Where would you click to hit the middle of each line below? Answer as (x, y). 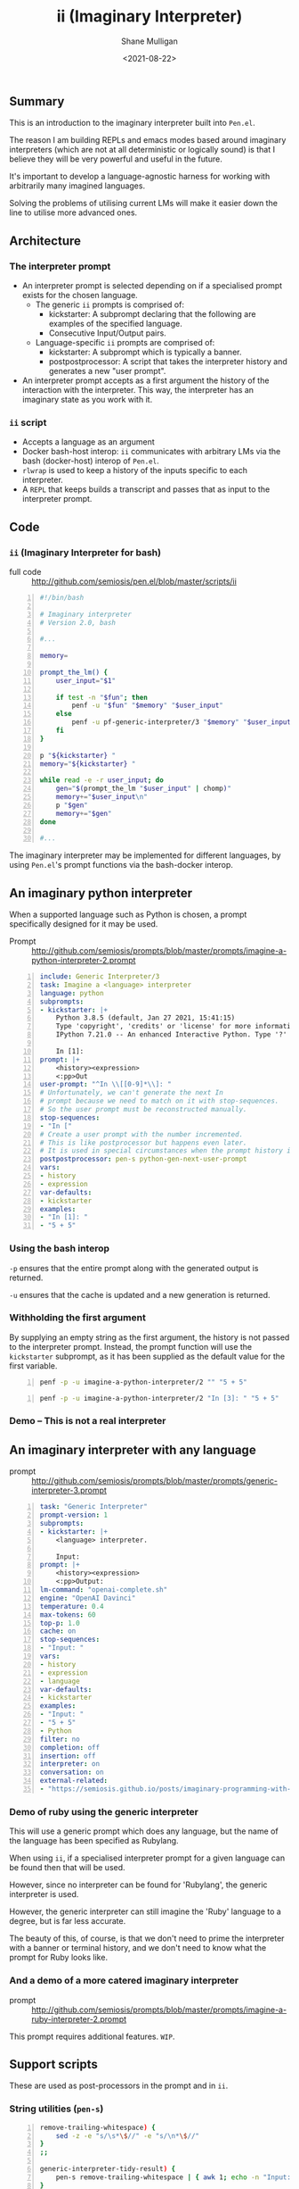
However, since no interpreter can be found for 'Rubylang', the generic (139, 1885)
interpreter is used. (44, 1894)
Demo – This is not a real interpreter (88, 1421)
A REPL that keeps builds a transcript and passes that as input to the (146, 489)
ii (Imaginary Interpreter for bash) (85, 553)
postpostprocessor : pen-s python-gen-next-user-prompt (143, 1159)
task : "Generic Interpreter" (94, 1507)
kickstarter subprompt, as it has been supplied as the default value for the (147, 1356)
